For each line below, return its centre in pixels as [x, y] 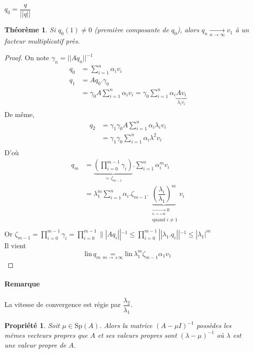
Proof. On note [27, 58]
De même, [20, 114]
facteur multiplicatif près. [42, 41]
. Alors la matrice [126, 325]
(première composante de [132, 30]
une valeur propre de [35, 344]
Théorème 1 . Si [30, 30]
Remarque [22, 284]
